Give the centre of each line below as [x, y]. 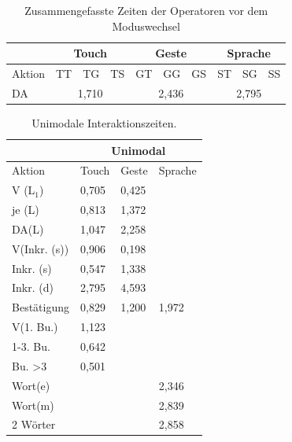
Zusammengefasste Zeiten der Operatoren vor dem [146, 10]
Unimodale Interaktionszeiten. [104, 122]
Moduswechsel [146, 26]
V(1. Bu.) [35, 327]
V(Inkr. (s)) [41, 248]
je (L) [26, 210]
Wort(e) [31, 385]
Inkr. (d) [33, 287]
